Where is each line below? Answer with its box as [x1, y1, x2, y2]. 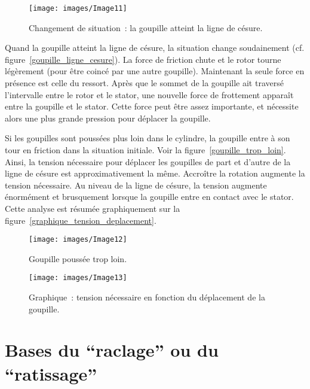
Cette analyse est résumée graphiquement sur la [5, 202, 180, 214]
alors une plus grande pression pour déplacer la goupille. [5, 111, 211, 124]
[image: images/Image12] [29, 235, 127, 244]
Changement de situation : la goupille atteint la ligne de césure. [29, 21, 263, 34]
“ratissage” [5, 361, 97, 385]
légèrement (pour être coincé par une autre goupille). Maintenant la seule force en [5, 65, 305, 77]
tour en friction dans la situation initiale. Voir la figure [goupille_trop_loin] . [5, 144, 286, 156]
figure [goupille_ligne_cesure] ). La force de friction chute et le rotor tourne [5, 53, 281, 65]
